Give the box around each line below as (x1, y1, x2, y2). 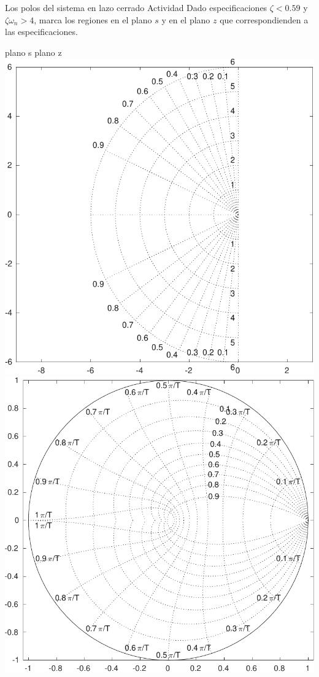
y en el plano (161, 13, 210, 26)
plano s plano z (5, 45, 62, 58)
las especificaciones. (5, 25, 78, 38)
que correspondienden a (220, 13, 309, 26)
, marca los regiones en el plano (34, 13, 152, 26)
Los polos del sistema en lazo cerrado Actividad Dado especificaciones (5, 1, 267, 14)
